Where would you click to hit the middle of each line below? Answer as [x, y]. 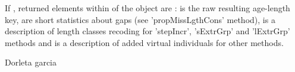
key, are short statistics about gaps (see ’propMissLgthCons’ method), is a [140, 19]
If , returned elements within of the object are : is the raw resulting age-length [147, 8]
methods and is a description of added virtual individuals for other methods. [144, 42]
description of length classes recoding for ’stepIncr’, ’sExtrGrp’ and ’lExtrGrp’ [147, 31]
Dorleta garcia [31, 62]
